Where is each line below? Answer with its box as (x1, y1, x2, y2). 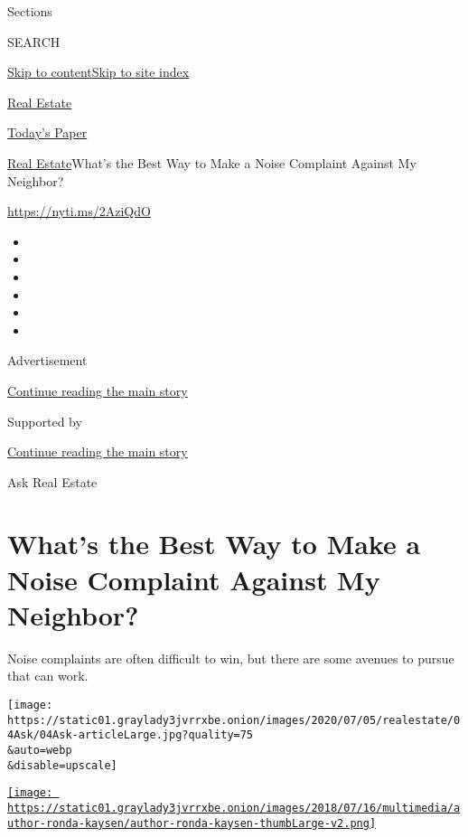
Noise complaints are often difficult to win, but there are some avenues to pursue (7, 648, 454, 667)
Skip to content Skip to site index (7, 62, 190, 81)
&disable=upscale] (7, 758, 117, 772)
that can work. (7, 666, 89, 685)
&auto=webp (7, 743, 72, 757)
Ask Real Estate (7, 472, 98, 491)
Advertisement (7, 351, 88, 370)
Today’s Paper (7, 123, 88, 142)
